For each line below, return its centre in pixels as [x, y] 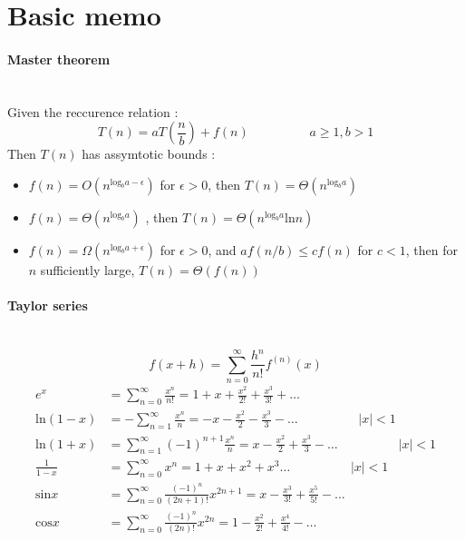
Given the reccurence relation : [93, 111]
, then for [431, 249]
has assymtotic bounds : [149, 154]
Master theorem [59, 59]
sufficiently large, [87, 269]
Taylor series [48, 305]
